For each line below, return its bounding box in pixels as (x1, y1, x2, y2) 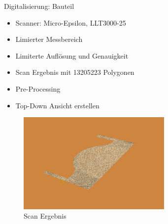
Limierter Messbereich (15, 34, 83, 44)
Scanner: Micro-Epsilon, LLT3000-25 (15, 17, 126, 28)
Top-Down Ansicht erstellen (15, 100, 100, 110)
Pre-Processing (15, 83, 61, 94)
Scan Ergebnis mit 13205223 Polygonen (15, 67, 134, 77)
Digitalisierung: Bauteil (4, 1, 74, 11)
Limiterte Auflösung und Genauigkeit (15, 50, 129, 61)
